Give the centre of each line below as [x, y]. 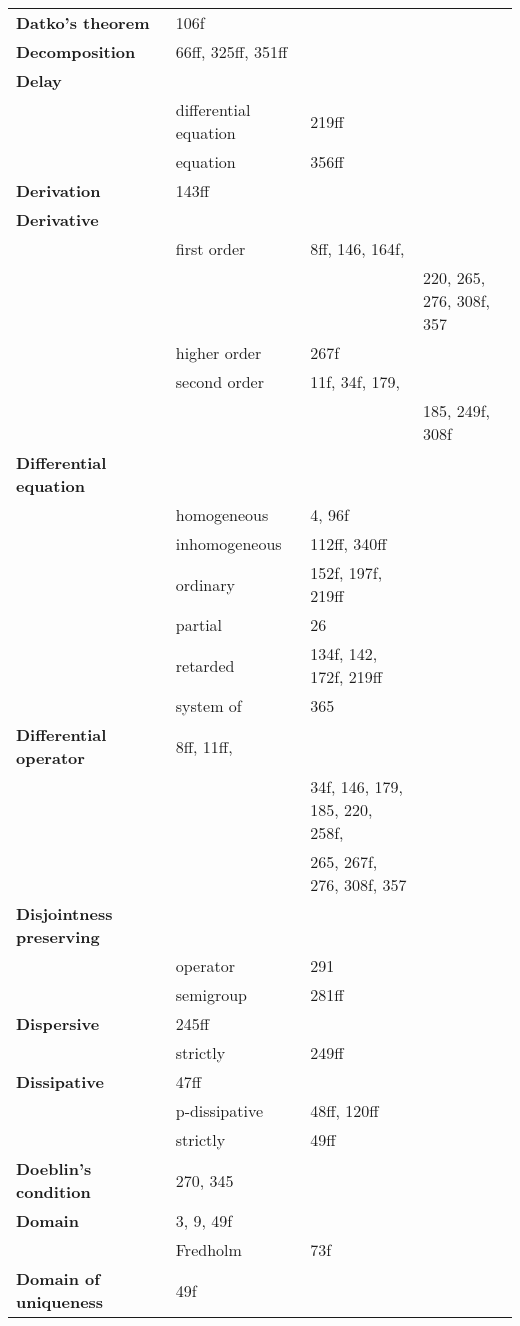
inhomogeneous [228, 543]
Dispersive [58, 1023]
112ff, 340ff [348, 543]
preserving [58, 936]
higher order [218, 352]
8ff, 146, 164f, [357, 248]
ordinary [205, 584]
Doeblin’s [54, 1168]
